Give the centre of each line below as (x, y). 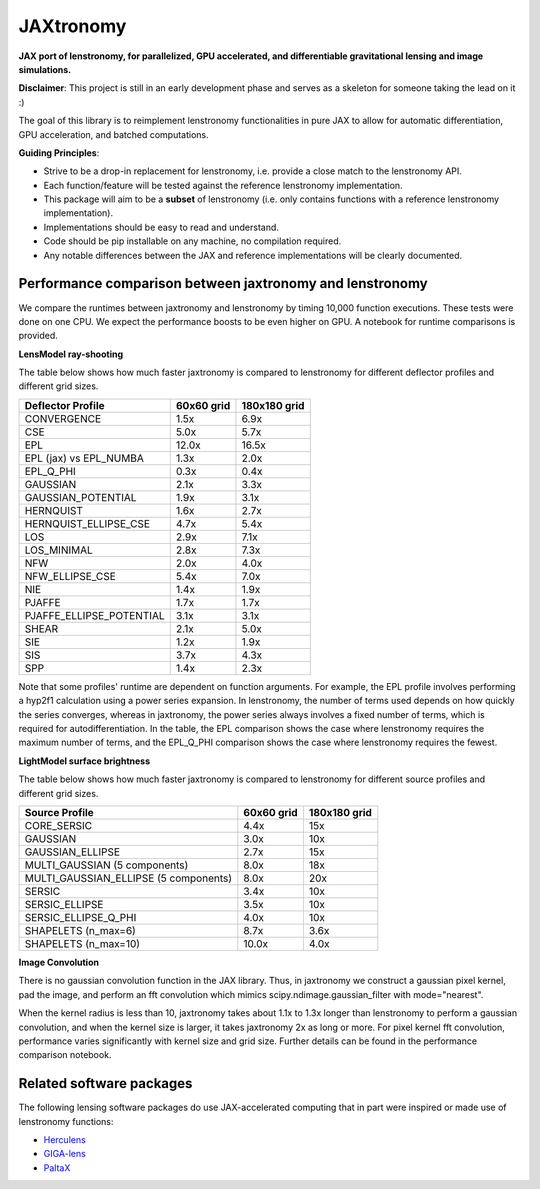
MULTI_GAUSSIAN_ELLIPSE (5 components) (128, 878)
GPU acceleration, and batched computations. (113, 134)
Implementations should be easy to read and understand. (161, 227)
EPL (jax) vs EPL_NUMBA (84, 458)
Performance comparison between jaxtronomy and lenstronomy (223, 283)
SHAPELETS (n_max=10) (82, 943)
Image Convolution (59, 962)
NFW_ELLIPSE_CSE (70, 576)
